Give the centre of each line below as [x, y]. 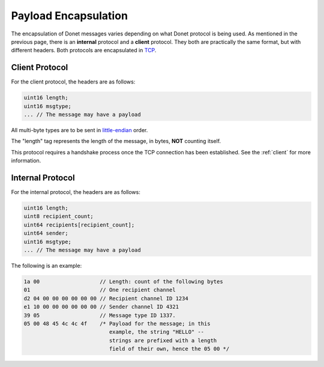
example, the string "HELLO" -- [157, 332]
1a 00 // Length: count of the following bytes [123, 281]
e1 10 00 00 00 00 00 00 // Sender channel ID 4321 [101, 307]
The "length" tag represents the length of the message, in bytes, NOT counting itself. [116, 141]
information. [26, 161]
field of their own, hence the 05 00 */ [169, 349]
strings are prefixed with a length [163, 340]
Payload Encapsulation [70, 16]
